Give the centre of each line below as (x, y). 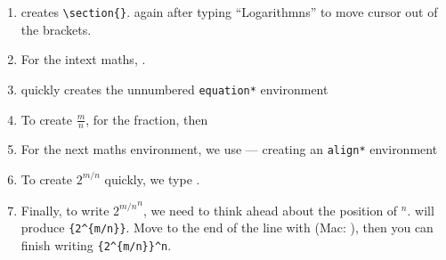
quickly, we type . (152, 179)
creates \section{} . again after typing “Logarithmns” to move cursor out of (229, 12)
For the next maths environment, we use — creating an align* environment (229, 149)
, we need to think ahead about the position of (270, 210)
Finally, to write (65, 210)
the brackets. (56, 29)
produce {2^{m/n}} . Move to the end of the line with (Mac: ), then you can (227, 227)
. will (421, 210)
